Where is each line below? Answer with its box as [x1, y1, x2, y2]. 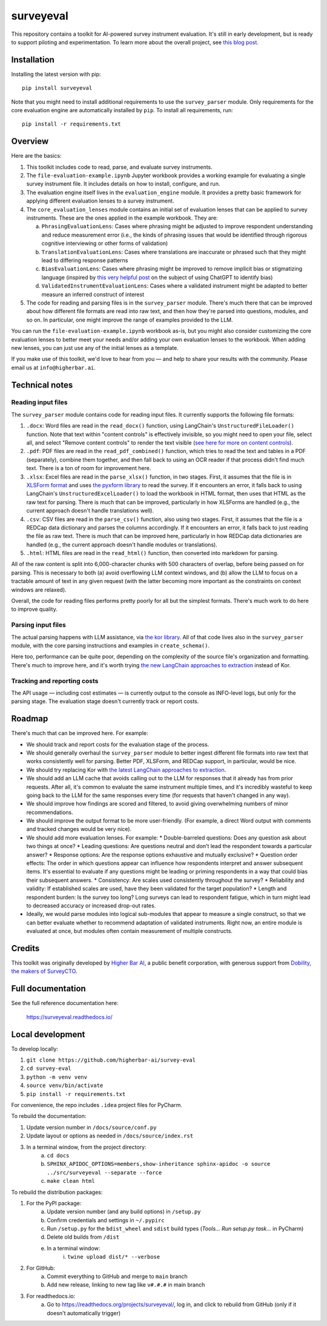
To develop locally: [11, 1045, 59, 1052]
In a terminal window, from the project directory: [26, 1143, 147, 1151]
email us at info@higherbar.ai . [11, 364, 96, 371]
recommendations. [26, 809, 74, 816]
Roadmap [11, 713, 48, 724]
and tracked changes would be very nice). [26, 826, 132, 833]
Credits [11, 943, 40, 954]
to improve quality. [11, 605, 58, 613]
